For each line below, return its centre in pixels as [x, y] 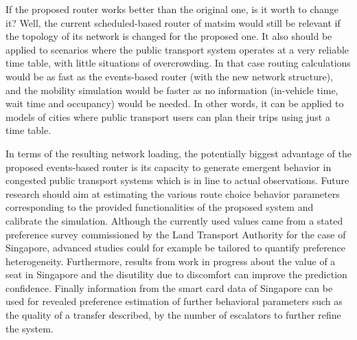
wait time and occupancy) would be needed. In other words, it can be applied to [175, 103]
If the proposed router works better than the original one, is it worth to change [172, 9]
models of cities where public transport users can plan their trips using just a [168, 116]
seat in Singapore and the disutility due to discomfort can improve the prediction [176, 274]
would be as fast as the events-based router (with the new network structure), [170, 76]
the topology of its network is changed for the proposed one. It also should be [169, 36]
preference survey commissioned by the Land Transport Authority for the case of [176, 234]
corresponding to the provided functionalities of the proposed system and [160, 207]
